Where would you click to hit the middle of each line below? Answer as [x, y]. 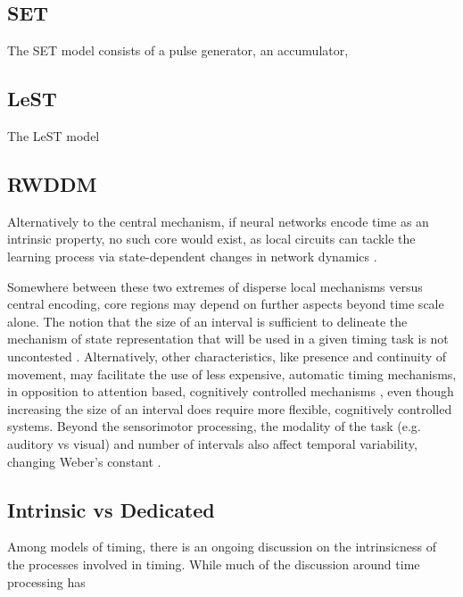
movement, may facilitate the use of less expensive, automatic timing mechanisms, [232, 373]
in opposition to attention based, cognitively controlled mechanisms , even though [231, 391]
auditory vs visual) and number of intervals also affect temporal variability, [212, 443]
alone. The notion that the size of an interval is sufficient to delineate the [207, 321]
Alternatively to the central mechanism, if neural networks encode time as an [218, 221]
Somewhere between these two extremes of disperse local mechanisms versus [215, 286]
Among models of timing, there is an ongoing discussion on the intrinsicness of [222, 547]
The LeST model [54, 136]
